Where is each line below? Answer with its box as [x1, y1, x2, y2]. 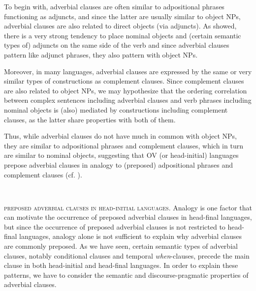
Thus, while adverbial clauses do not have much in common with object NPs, [4, 131, 237, 141]
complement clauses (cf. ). [4, 169, 82, 179]
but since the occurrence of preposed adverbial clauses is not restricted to [4, 221, 225, 232]
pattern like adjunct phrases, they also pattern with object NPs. [4, 49, 198, 59]
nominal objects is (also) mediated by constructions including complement [4, 104, 228, 115]
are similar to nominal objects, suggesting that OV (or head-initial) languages [4, 150, 239, 160]
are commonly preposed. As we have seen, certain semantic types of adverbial [4, 241, 238, 251]
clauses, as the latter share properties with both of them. [4, 114, 176, 124]
